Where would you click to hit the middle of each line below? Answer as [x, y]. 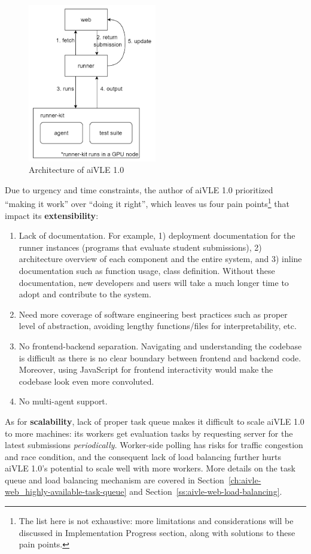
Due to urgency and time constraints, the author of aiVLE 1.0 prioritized [139, 189]
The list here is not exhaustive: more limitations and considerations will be [156, 521]
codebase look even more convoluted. [86, 381]
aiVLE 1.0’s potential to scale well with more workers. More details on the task [150, 468]
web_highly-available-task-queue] [66, 491]
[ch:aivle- [245, 480]
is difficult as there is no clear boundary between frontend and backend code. [160, 357]
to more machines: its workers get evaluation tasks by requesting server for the [149, 433]
